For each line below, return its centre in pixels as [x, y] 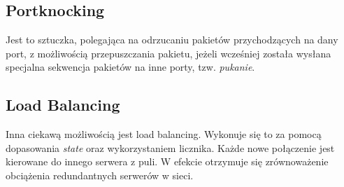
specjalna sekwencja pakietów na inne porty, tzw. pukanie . [130, 67]
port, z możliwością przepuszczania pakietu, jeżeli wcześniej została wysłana [169, 53]
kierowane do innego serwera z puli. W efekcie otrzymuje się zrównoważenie [167, 161]
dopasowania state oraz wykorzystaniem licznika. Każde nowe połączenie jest [170, 147]
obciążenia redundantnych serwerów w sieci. [100, 175]
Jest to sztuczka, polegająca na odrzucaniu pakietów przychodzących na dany [172, 40]
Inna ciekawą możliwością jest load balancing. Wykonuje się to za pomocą [164, 134]
